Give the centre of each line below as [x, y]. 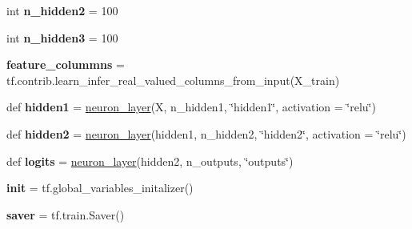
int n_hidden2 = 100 [62, 10]
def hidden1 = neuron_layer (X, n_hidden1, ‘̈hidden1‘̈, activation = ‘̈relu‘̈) [191, 107]
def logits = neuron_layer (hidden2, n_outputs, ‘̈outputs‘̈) [150, 161]
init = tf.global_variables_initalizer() [100, 188]
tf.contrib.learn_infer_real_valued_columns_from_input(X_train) [173, 80]
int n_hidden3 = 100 [62, 37]
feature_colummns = [66, 64]
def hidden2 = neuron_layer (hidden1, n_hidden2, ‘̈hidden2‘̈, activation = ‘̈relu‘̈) [206, 133]
